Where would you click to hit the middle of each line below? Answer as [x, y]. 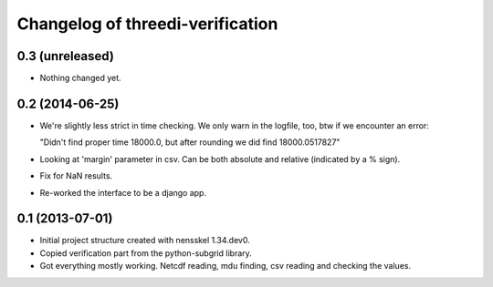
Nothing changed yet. [81, 78]
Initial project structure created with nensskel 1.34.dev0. [145, 241]
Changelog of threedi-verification [147, 24]
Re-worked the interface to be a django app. [123, 192]
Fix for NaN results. [76, 176]
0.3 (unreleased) [65, 56]
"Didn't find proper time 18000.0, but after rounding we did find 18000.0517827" [190, 142]
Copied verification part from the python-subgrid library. [146, 253]
